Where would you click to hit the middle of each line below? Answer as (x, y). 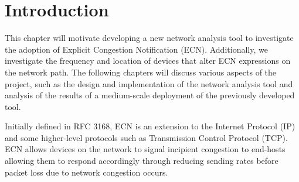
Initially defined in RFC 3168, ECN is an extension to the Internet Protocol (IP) (150, 126)
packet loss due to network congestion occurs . (86, 172)
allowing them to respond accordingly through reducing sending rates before (142, 161)
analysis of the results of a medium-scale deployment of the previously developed (150, 95)
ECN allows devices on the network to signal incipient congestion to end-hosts (145, 149)
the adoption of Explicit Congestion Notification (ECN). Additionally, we (136, 49)
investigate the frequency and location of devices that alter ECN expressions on (148, 61)
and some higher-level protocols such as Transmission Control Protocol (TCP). (146, 137)
